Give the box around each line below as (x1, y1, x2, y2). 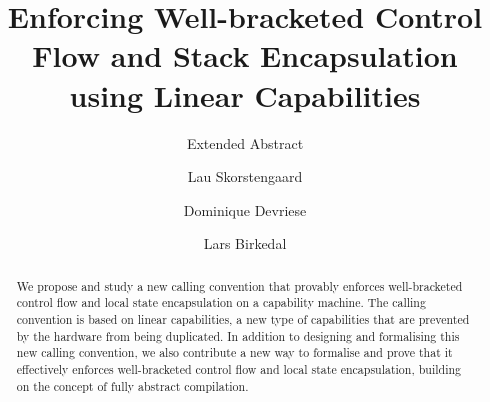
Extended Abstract (186, 132, 304, 153)
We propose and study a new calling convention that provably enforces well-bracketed (16, 277, 463, 294)
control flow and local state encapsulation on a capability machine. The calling (16, 294, 426, 311)
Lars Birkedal (203, 233, 287, 254)
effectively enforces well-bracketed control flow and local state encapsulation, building (16, 360, 461, 377)
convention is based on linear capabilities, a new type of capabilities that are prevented (16, 310, 470, 327)
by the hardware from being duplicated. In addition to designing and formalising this (16, 327, 460, 344)
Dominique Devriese (183, 199, 307, 220)
